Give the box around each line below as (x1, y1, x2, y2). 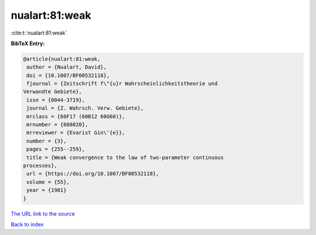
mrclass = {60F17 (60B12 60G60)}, (26, 113, 125, 120)
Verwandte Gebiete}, (23, 88, 82, 95)
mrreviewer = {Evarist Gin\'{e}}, (26, 130, 125, 136)
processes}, (23, 162, 58, 169)
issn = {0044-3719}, (26, 97, 85, 103)
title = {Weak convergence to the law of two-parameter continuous (26, 154, 224, 161)
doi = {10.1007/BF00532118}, (26, 72, 110, 79)
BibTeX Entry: (11, 40, 45, 47)
